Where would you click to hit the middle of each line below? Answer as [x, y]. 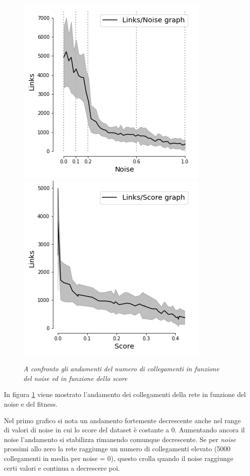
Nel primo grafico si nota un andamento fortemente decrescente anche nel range [122, 420]
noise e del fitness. [31, 404]
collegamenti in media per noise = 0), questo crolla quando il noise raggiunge [119, 458]
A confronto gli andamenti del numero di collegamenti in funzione [121, 369]
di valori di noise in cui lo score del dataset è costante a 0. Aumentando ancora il [125, 430]
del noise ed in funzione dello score [75, 378]
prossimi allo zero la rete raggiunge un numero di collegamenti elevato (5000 [117, 449]
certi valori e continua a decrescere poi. [62, 468]
